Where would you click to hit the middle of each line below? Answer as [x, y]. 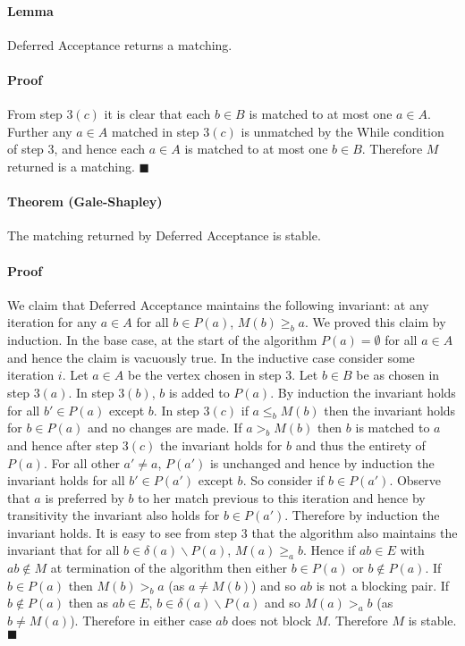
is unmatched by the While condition [342, 131]
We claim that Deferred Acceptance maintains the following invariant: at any [218, 304]
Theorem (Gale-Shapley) [85, 201]
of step [25, 149]
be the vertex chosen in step [204, 375]
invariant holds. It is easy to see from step [123, 532]
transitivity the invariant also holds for [114, 515]
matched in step [155, 131]
